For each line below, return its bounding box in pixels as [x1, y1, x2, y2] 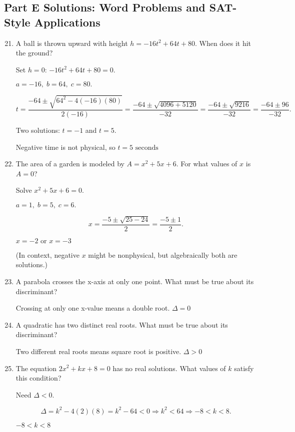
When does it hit [199, 37, 251, 48]
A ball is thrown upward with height [15, 37, 128, 48]
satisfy [234, 363, 254, 373]
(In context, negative [15, 249, 79, 260]
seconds [135, 144, 158, 151]
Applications [34, 14, 100, 29]
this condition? [15, 373, 61, 383]
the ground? [15, 47, 53, 58]
